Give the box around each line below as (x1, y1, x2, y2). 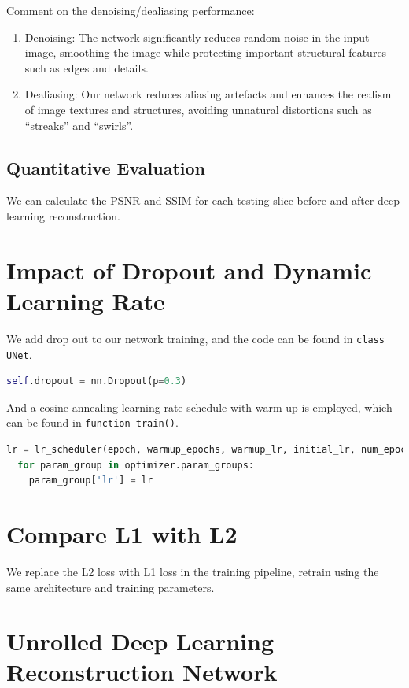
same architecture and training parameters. (6, 579, 215, 595)
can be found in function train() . (6, 414, 179, 431)
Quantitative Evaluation (6, 155, 205, 179)
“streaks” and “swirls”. (24, 117, 134, 133)
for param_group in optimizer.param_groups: (17, 459, 255, 471)
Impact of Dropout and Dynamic (6, 253, 372, 286)
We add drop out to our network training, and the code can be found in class (6, 330, 385, 346)
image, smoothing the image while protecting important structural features (24, 44, 387, 61)
